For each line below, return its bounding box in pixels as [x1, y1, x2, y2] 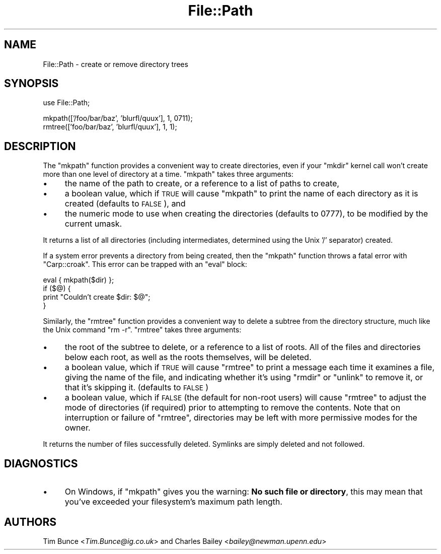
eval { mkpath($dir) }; [43, 275, 114, 285]
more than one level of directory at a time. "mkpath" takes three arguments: [43, 170, 293, 179]
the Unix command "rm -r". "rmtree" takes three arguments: [43, 325, 242, 334]
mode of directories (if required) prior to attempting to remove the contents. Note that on [64, 402, 401, 413]
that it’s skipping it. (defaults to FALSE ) [64, 382, 209, 393]
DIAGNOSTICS [4, 457, 78, 470]
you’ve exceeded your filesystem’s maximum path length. [64, 497, 282, 507]
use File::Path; [43, 98, 90, 107]
